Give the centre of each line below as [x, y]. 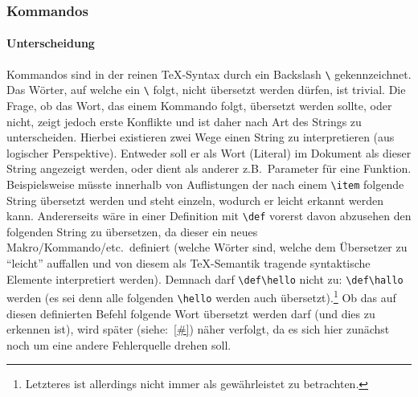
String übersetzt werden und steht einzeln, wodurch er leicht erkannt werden [195, 200]
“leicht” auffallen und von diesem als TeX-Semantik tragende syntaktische [189, 263]
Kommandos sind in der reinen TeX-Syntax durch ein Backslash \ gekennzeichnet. [209, 74]
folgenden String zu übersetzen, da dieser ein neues [132, 231]
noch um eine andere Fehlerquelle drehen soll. [119, 344]
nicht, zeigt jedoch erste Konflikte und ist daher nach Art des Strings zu [184, 121]
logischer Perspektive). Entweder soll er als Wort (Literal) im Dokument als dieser [209, 152]
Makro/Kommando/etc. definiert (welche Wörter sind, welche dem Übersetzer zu [207, 247]
